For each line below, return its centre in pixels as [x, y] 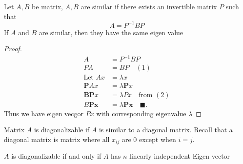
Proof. [13, 49]
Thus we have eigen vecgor [44, 113]
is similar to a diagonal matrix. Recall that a [166, 130]
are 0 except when [149, 139]
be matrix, [47, 6]
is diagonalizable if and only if [56, 156]
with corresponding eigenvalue [141, 113]
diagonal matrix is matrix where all [57, 139]
